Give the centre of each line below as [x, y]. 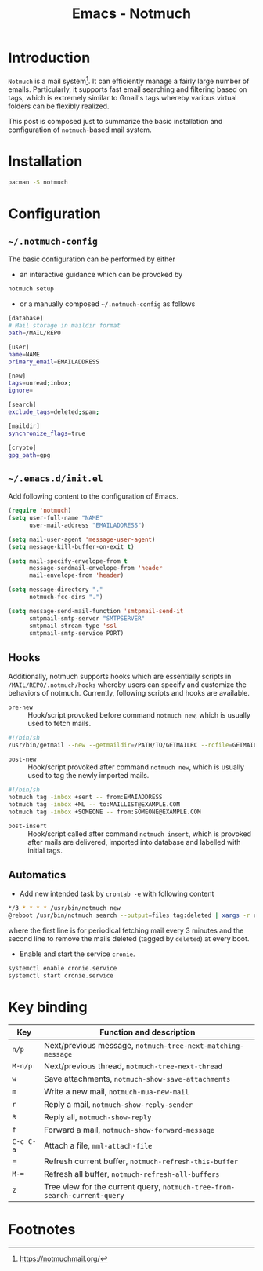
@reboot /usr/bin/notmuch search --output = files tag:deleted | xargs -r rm [134, 915]
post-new [22, 760]
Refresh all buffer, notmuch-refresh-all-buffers [132, 1174]
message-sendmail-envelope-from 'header [95, 568]
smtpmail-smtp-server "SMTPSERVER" [87, 618]
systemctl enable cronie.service [63, 969]
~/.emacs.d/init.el [56, 478]
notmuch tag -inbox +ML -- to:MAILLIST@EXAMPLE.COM [94, 804]
